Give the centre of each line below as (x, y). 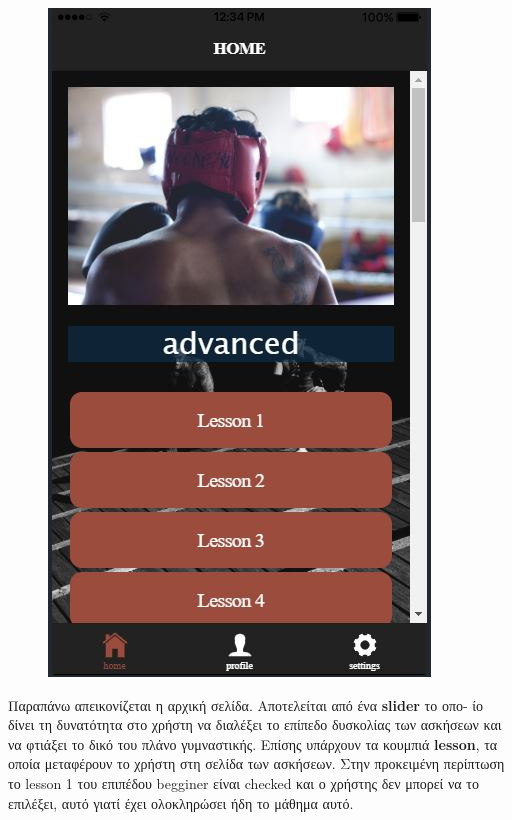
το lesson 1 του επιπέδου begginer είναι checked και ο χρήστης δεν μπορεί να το (243, 782)
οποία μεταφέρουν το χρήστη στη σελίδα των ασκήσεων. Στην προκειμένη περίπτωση (256, 763)
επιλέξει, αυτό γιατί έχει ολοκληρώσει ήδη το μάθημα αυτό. (181, 802)
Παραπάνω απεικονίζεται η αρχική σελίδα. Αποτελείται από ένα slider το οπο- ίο (246, 704)
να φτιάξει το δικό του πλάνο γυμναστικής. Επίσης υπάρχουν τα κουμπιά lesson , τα (253, 743)
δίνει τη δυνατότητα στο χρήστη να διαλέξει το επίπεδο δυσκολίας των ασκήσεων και (255, 724)
